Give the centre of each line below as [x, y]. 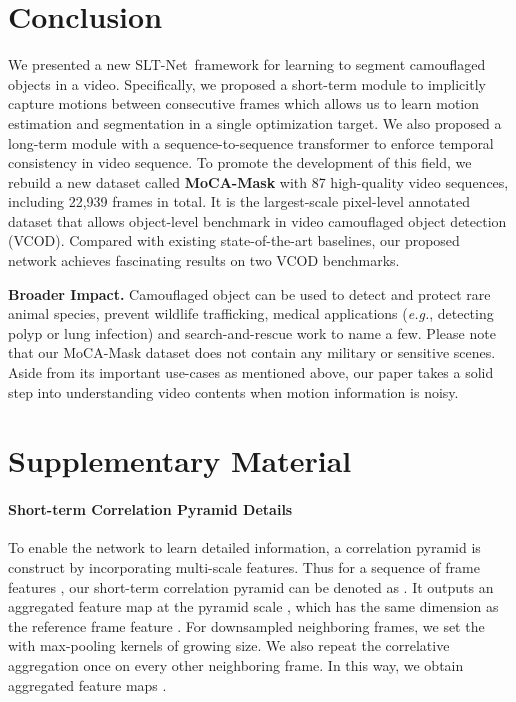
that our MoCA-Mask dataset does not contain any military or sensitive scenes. [252, 352]
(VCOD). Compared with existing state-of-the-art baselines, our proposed [234, 240]
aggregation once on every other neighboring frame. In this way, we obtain [236, 664]
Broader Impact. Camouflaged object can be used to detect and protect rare [249, 293]
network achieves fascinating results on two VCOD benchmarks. [204, 260]
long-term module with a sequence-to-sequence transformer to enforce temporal [251, 142]
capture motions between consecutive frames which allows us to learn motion [244, 103]
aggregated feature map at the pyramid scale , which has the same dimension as [253, 606]
